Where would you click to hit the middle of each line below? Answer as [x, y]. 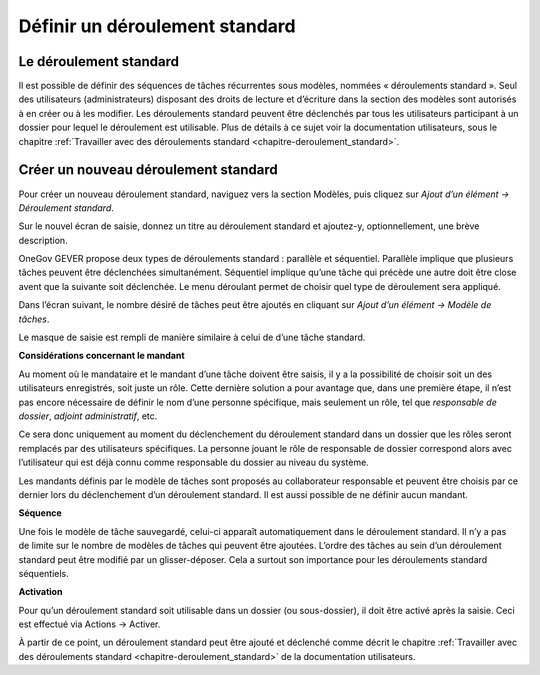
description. [43, 240]
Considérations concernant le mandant [101, 356]
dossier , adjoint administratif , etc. [88, 416]
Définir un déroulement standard [157, 26]
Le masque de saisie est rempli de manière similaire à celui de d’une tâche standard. [192, 337]
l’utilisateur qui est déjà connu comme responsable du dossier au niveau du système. [193, 462]
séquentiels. [43, 573]
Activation [40, 592]
